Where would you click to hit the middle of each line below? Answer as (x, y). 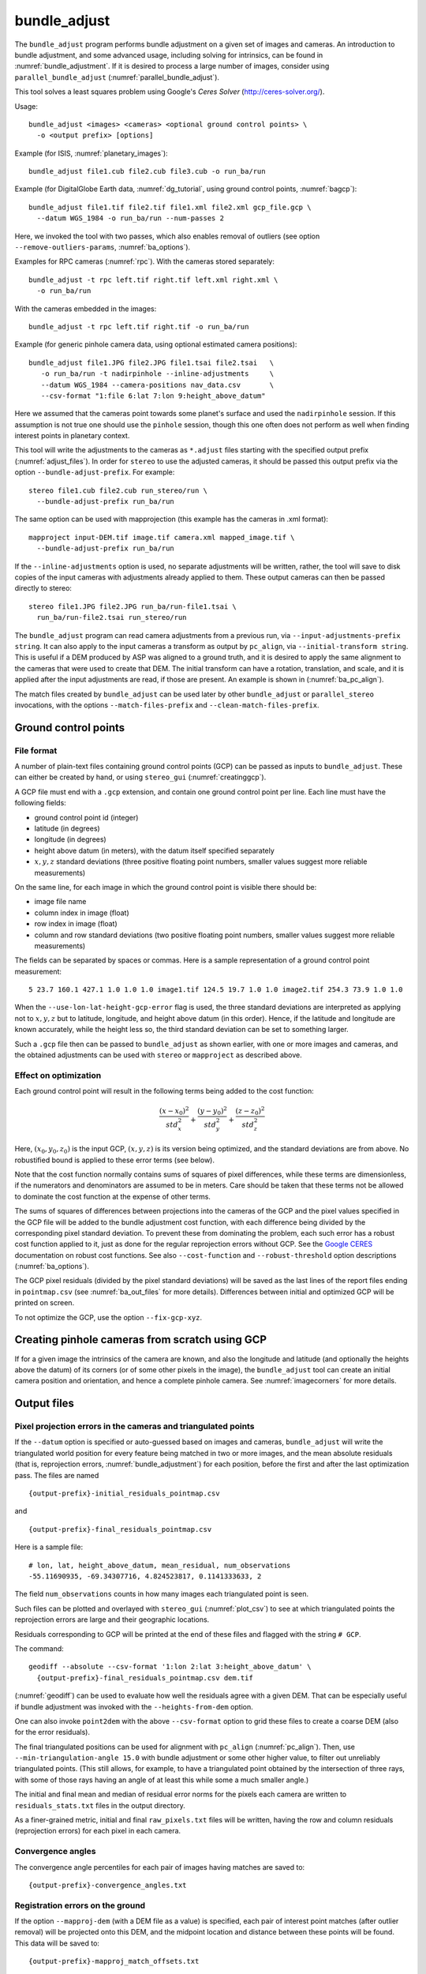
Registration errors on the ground (80, 1905)
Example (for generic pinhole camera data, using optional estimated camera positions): (156, 344)
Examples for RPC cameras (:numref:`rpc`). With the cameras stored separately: (145, 261)
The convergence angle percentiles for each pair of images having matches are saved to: (160, 1867)
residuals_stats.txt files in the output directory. (100, 1805)
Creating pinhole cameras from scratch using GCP (141, 1340)
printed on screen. (45, 1303)
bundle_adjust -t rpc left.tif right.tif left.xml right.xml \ (153, 280)
